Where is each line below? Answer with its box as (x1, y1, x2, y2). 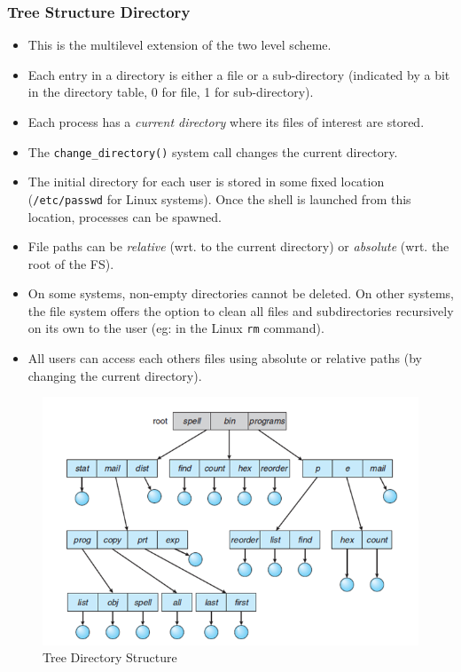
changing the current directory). (27, 366, 202, 384)
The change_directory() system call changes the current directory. (27, 142, 398, 161)
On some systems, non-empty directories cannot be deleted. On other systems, (27, 284, 454, 303)
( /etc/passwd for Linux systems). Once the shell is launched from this (27, 189, 411, 208)
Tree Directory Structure (43, 648, 177, 667)
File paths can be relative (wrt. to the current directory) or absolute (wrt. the (27, 237, 449, 256)
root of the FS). (27, 254, 114, 273)
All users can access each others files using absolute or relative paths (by (27, 349, 422, 368)
